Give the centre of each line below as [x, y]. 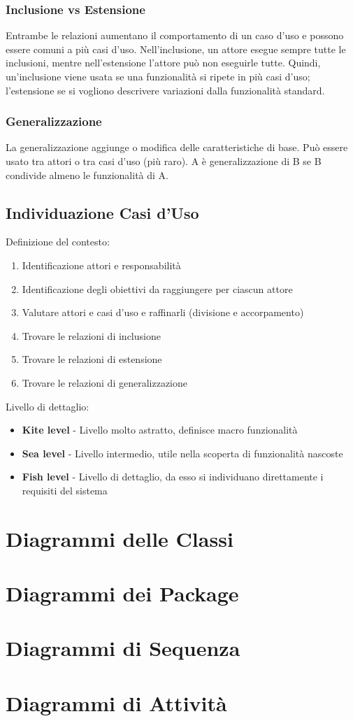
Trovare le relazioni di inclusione [91, 335]
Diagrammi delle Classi [120, 538]
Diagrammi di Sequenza [123, 648]
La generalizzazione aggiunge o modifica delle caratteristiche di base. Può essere [177, 147]
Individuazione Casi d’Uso [102, 212]
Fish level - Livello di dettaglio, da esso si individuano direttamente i [173, 477]
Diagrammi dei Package [122, 593]
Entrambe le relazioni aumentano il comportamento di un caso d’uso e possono [175, 35]
